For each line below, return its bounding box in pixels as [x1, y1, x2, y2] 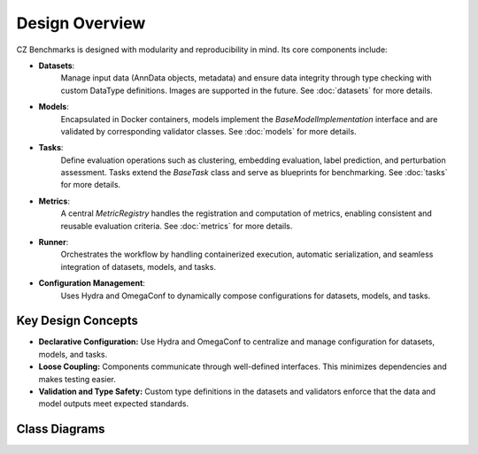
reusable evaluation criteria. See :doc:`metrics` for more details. [60, 220, 293, 231]
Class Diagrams [16, 421, 105, 437]
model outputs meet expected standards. [38, 398, 189, 409]
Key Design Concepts [16, 313, 139, 328]
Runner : [38, 237, 69, 248]
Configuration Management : [38, 278, 146, 289]
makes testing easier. [38, 373, 117, 384]
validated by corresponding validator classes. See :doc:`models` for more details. [60, 126, 358, 136]
